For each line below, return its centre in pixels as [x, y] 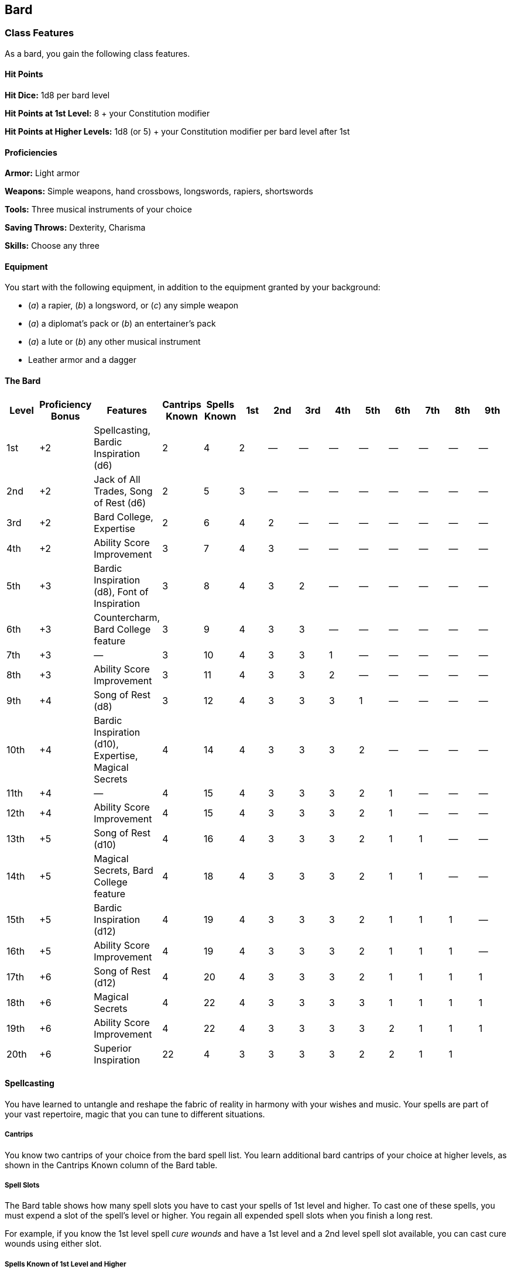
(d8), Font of [121, 591]
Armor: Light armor [42, 173]
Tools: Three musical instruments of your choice [98, 210]
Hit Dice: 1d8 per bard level [57, 95]
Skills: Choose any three [52, 246]
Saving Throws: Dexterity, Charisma [75, 228]
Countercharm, [127, 617]
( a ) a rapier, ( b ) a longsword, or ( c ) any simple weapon [133, 306]
